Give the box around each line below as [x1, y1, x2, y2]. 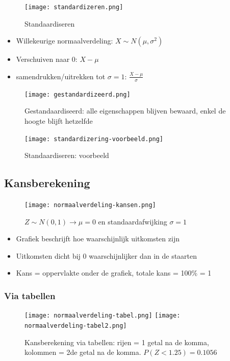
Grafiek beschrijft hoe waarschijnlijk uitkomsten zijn [16, 233, 180, 244]
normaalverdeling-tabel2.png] [24, 322, 127, 329]
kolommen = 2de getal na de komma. [24, 347, 141, 357]
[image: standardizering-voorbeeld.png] [24, 135, 164, 143]
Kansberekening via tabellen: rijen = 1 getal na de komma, [24, 336, 209, 347]
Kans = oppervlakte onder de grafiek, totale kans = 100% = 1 [16, 267, 212, 278]
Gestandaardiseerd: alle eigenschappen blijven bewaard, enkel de [24, 105, 226, 116]
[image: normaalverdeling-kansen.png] [24, 201, 156, 209]
